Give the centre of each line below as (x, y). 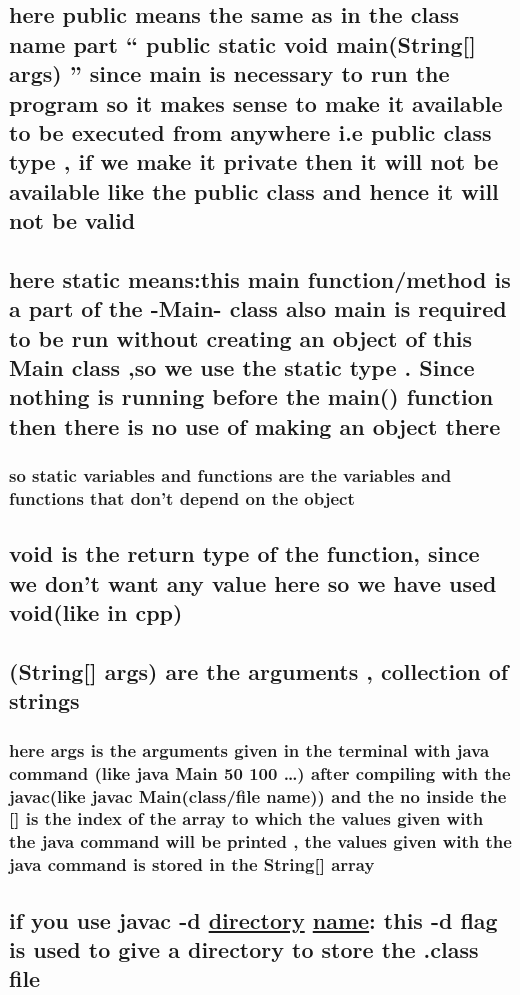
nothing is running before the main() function (251, 396)
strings (44, 700)
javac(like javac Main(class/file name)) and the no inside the (258, 795)
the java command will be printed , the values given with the (260, 841)
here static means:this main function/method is (260, 278)
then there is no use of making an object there (255, 425)
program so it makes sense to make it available (256, 102)
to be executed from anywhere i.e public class (250, 131)
